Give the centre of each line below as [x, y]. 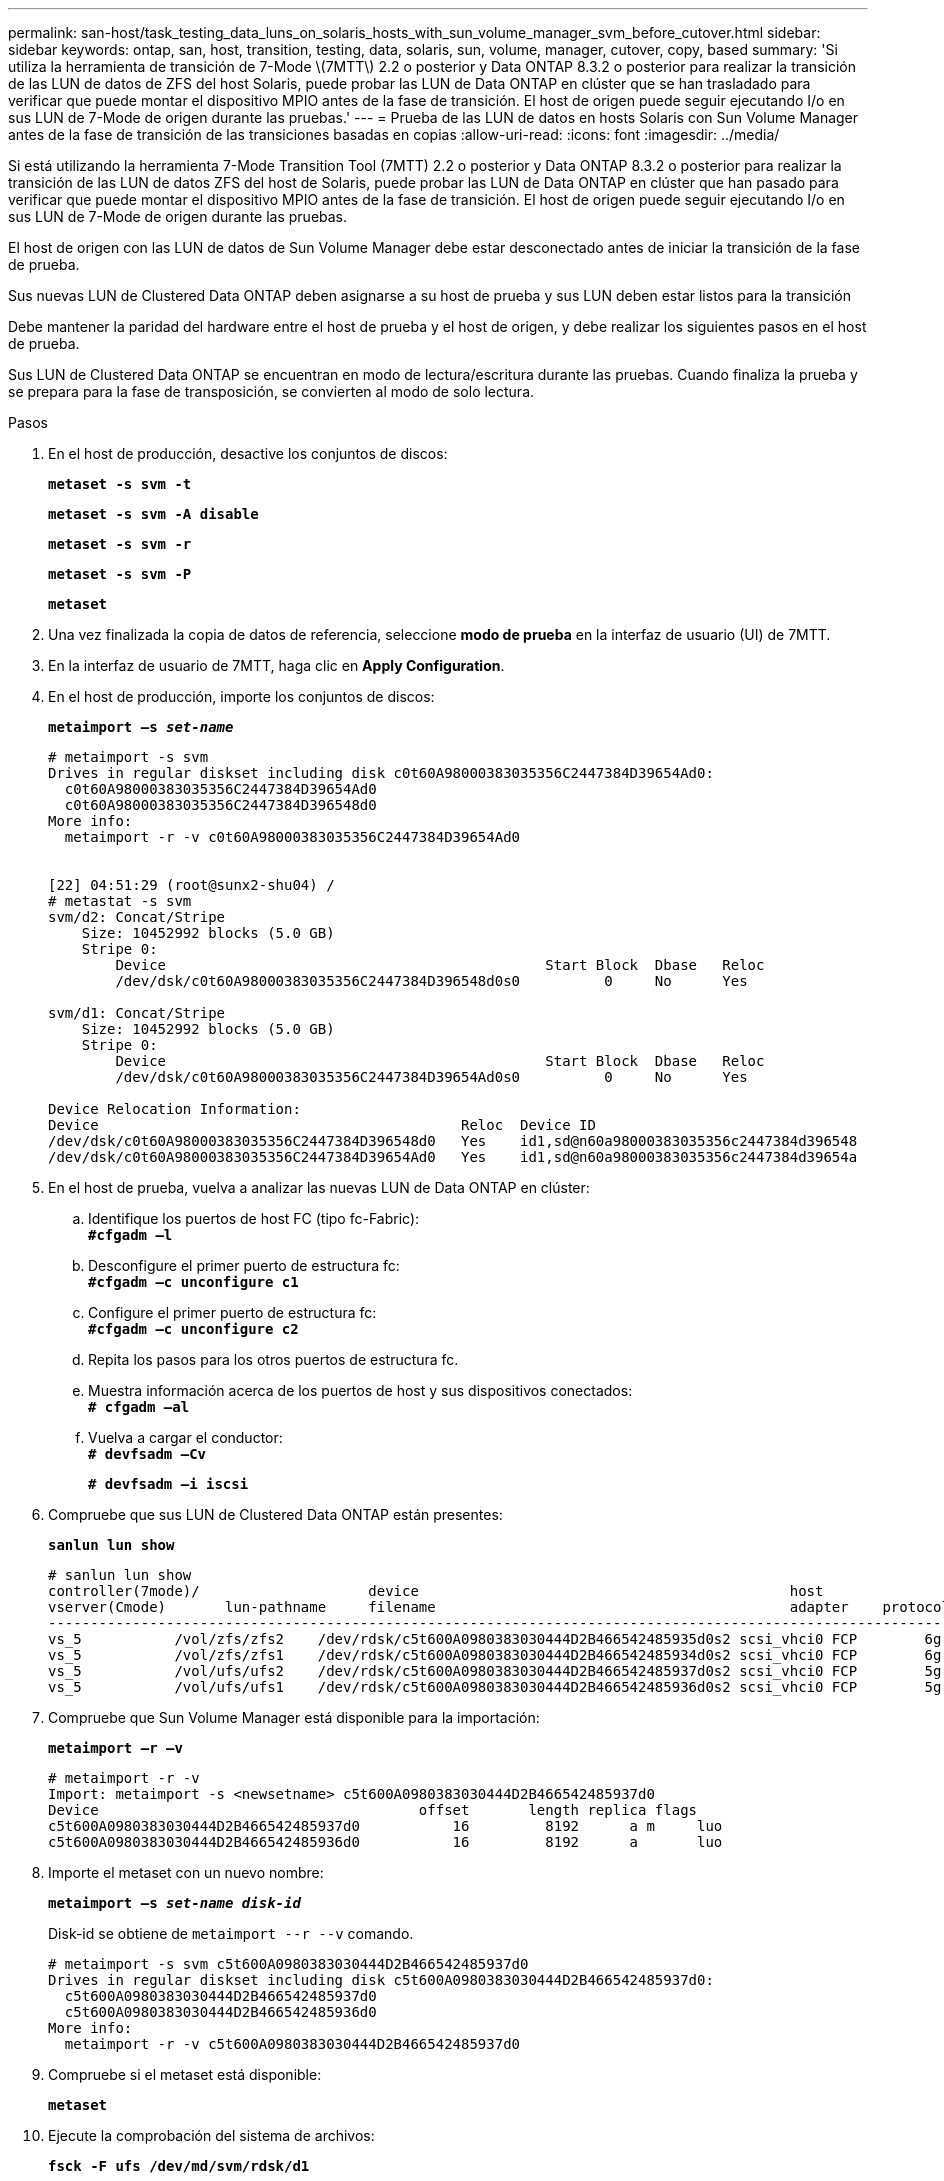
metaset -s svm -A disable [153, 514]
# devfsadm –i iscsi [168, 1484]
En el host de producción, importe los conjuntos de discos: [241, 696]
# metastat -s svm [120, 901]
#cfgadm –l [130, 1235]
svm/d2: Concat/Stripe [137, 917]
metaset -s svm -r [120, 544]
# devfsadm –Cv [147, 1454]
